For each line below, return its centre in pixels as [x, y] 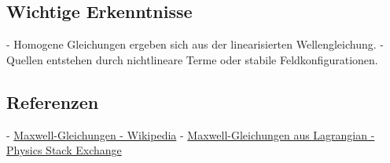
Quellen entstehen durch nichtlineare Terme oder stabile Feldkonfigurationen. [192, 59]
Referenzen [53, 101]
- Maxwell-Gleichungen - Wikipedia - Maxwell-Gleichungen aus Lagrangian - [191, 134]
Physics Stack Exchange [64, 150]
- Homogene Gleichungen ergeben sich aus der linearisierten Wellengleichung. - [195, 44]
